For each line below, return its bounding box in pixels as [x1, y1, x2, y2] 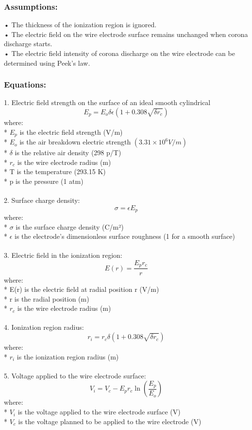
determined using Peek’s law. [4, 57, 90, 68]
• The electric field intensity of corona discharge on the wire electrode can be [4, 48, 235, 58]
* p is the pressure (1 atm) [4, 176, 84, 186]
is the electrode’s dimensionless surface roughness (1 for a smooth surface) [15, 231, 235, 241]
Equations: [4, 78, 46, 90]
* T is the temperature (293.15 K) [4, 166, 106, 177]
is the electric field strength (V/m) [19, 126, 123, 137]
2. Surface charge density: [4, 195, 80, 205]
